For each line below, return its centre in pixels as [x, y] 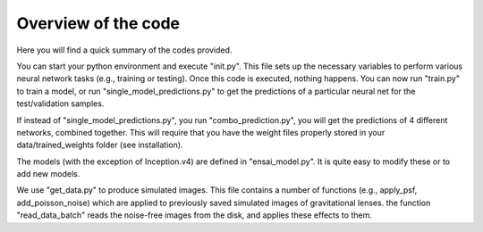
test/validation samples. [60, 104]
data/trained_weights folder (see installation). [100, 145]
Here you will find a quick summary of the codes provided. [124, 50]
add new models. [48, 174]
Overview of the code [98, 23]
